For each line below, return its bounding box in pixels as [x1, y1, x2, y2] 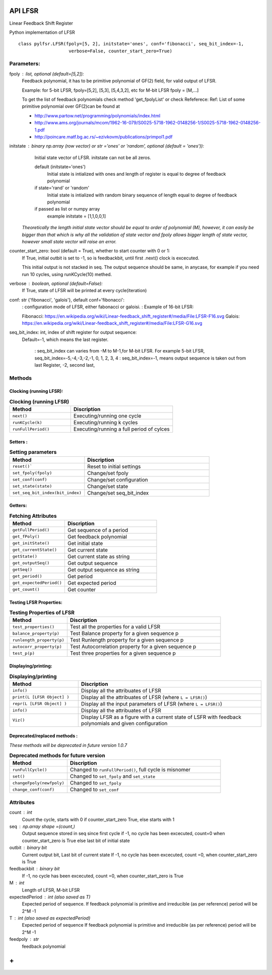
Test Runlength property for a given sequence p [70, 637, 184, 644]
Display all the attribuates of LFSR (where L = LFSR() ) [81, 693, 208, 701]
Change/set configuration [87, 476, 148, 483]
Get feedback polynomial [67, 533, 127, 540]
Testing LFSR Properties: [9, 599, 62, 605]
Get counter [67, 586, 96, 593]
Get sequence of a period [67, 526, 128, 533]
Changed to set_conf [70, 786, 119, 793]
